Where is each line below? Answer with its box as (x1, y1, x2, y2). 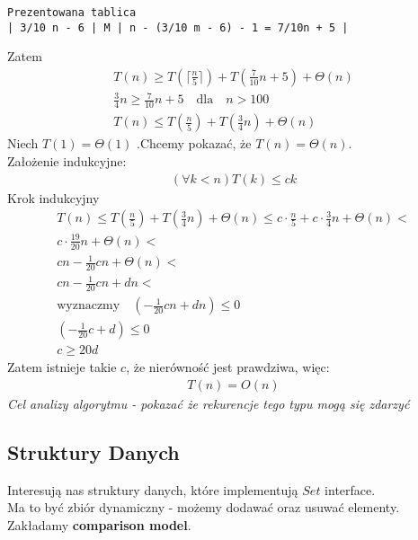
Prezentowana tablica (7, 6, 137, 19)
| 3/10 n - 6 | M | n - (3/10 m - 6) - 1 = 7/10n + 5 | (7, 21, 349, 34)
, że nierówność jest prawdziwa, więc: (126, 358, 330, 376)
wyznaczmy (57, 299, 120, 313)
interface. (325, 480, 376, 499)
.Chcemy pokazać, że (137, 134, 252, 153)
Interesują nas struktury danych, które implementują (7, 480, 298, 499)
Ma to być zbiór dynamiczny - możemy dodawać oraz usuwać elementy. (7, 498, 400, 517)
